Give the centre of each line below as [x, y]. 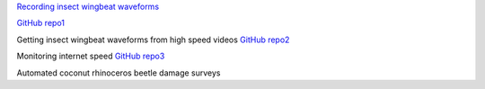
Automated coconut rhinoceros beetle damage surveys [119, 73]
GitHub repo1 [40, 23]
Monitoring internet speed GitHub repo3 [91, 56]
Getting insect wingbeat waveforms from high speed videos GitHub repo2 [153, 40]
